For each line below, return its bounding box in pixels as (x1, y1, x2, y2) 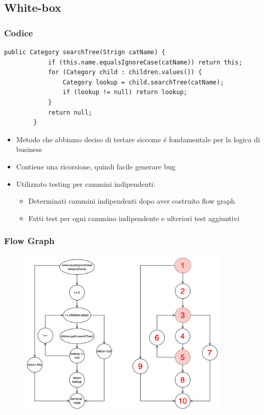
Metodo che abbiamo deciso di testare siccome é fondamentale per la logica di (16, 134, 260, 144)
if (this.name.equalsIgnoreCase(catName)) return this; (48, 58, 243, 66)
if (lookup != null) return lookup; (62, 89, 187, 96)
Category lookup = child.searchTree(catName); (62, 78, 224, 86)
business (16, 144, 42, 155)
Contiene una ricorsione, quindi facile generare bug (16, 161, 175, 171)
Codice (4, 26, 33, 39)
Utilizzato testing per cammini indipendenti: (16, 178, 156, 189)
